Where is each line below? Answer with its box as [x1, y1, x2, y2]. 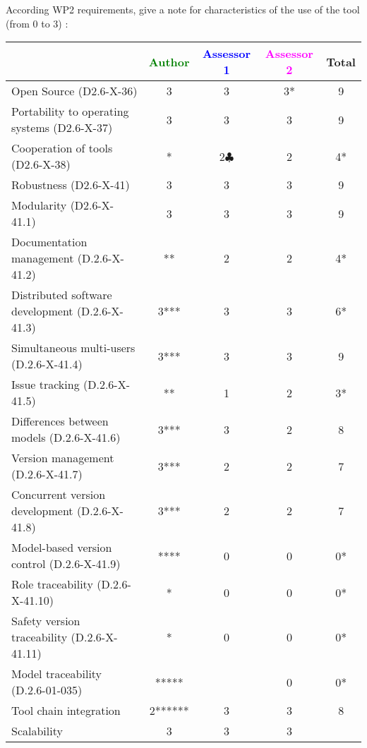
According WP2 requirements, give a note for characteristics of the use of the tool [6, 2, 360, 16]
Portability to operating [11, 103, 129, 120]
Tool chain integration [11, 702, 121, 719]
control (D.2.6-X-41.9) [11, 555, 121, 572]
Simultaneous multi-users [11, 339, 136, 356]
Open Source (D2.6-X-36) [11, 83, 138, 99]
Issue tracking [11, 376, 80, 393]
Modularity [11, 197, 67, 214]
